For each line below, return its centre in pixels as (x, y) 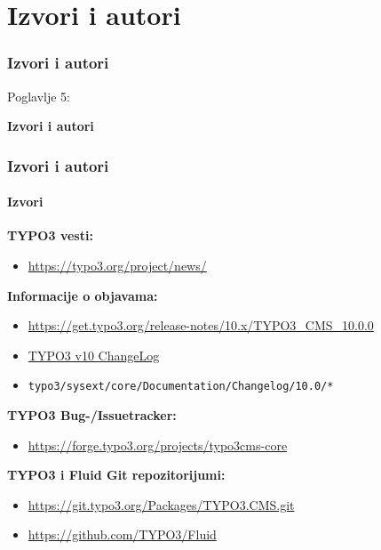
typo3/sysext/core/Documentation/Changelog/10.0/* (181, 387)
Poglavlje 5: (39, 96)
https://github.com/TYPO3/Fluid (122, 534)
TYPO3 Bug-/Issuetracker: (92, 415)
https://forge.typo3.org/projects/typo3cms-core (158, 445)
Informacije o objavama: (83, 295)
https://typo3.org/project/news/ (117, 266)
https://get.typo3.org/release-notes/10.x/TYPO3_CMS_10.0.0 (201, 325)
